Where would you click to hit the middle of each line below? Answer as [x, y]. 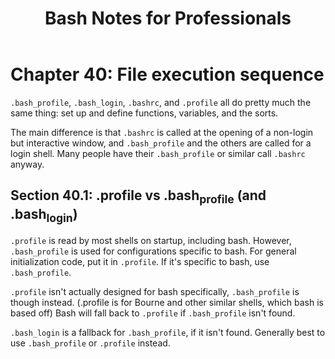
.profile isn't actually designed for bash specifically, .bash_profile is [155, 292]
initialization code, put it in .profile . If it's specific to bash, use [140, 262]
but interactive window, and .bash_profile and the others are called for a [161, 143]
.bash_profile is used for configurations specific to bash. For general [153, 251]
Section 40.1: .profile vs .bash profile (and [138, 197]
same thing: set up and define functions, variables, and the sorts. [144, 113]
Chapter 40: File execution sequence [167, 74]
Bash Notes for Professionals [168, 18]
